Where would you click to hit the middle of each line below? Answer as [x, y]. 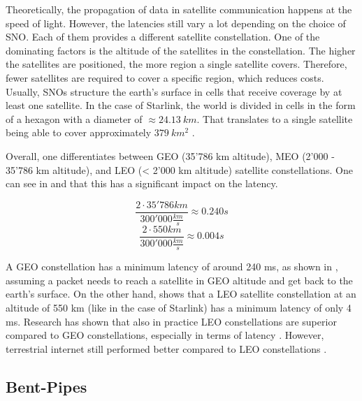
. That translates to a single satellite [275, 118]
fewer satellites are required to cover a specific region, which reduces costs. [165, 77]
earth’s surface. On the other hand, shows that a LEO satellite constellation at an [181, 294]
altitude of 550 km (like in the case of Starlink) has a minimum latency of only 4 [179, 307]
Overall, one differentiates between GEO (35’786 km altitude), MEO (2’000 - [170, 155]
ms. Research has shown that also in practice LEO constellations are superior [171, 321]
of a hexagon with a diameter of [74, 118]
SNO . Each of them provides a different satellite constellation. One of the [163, 37]
